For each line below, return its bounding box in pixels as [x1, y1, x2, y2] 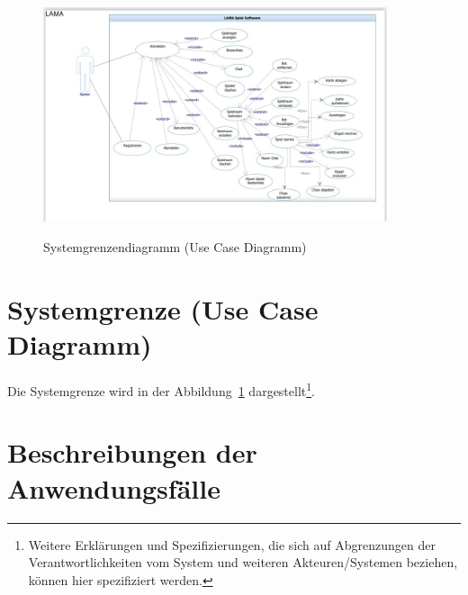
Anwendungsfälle [7, 469, 220, 506]
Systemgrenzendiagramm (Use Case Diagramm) [43, 238, 307, 257]
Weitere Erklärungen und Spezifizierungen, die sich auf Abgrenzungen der [28, 535, 436, 554]
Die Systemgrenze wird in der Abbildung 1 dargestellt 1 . [7, 378, 316, 400]
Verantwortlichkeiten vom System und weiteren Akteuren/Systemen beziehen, [28, 553, 458, 572]
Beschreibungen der [7, 434, 257, 471]
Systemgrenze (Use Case [7, 290, 319, 327]
